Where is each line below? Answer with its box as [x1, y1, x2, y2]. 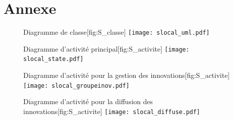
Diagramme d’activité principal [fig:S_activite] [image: [23, 43, 189, 54]
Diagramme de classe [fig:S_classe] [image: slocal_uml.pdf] [23, 27, 210, 37]
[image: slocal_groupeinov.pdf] [23, 82, 130, 89]
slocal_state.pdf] [23, 56, 84, 63]
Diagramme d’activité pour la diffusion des [23, 96, 153, 107]
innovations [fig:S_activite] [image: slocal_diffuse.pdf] [23, 106, 200, 116]
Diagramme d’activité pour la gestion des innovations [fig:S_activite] [23, 70, 230, 80]
